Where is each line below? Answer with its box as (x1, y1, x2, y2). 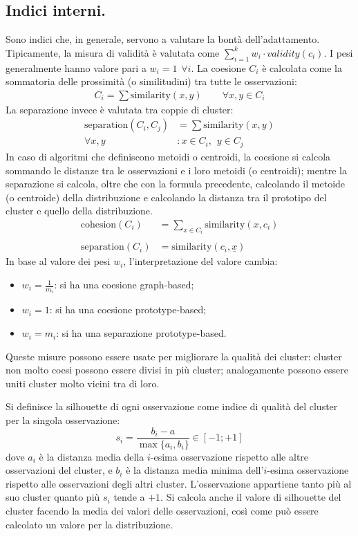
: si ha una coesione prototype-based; (49, 302, 207, 317)
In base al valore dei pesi (6, 254, 111, 268)
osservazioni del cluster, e (6, 463, 113, 477)
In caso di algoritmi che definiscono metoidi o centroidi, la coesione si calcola (6, 149, 331, 163)
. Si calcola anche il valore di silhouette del (160, 490, 341, 504)
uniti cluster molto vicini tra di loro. (6, 376, 160, 390)
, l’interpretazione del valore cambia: (123, 254, 278, 268)
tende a (113, 490, 145, 504)
